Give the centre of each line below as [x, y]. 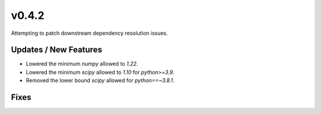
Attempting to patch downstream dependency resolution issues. [89, 33]
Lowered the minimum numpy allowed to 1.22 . [82, 64]
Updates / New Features [56, 50]
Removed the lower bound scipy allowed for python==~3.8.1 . [100, 80]
